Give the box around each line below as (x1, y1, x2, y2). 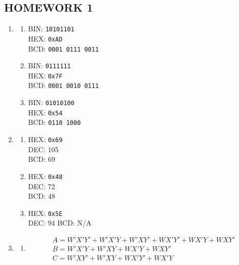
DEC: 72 (28, 181, 55, 191)
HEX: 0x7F (28, 70, 63, 80)
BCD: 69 (28, 154, 55, 164)
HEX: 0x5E (28, 207, 63, 218)
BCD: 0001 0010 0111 (28, 80, 99, 91)
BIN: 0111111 (28, 60, 71, 71)
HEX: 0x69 (28, 134, 63, 145)
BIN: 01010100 (28, 97, 74, 108)
